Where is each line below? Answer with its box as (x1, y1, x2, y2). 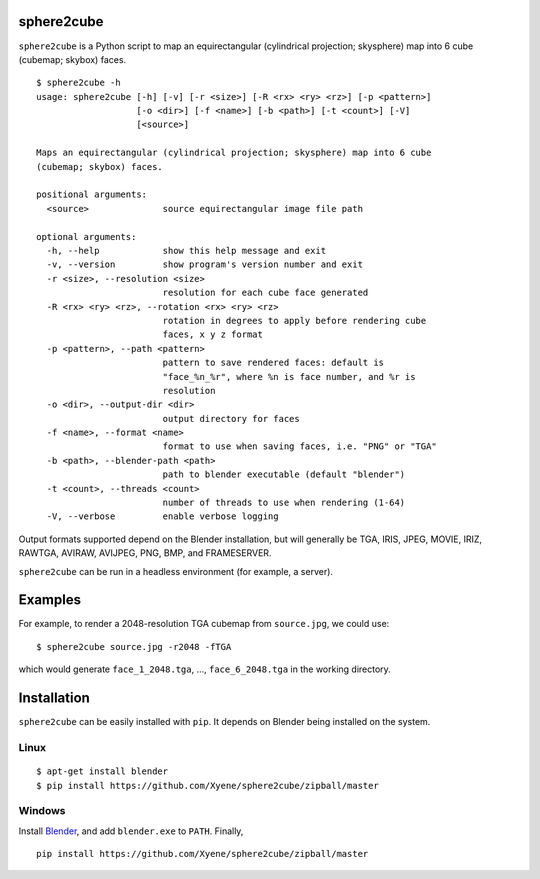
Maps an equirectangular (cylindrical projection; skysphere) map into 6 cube (36, 147, 432, 159)
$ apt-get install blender (36, 766, 169, 777)
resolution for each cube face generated (162, 287, 369, 299)
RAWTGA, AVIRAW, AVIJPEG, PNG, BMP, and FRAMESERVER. (18, 547, 272, 559)
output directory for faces (162, 413, 300, 424)
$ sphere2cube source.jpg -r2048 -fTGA (36, 641, 232, 652)
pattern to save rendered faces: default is (162, 357, 385, 369)
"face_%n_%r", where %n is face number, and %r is (162, 371, 416, 382)
